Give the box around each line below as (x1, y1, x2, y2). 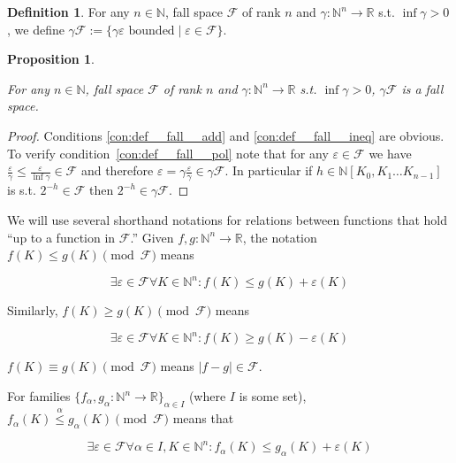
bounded (128, 24, 175, 37)
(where (188, 387, 226, 405)
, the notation (242, 228, 317, 246)
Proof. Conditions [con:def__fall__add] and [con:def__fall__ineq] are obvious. (7, 126, 445, 144)
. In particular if (224, 161, 313, 180)
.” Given (130, 228, 174, 246)
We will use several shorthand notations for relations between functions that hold (7, 211, 448, 229)
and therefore (80, 161, 154, 180)
